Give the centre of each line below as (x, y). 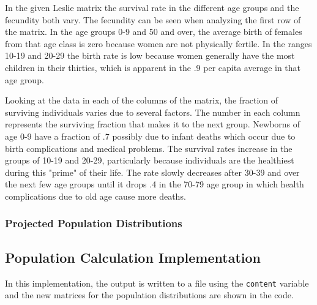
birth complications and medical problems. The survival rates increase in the (149, 148)
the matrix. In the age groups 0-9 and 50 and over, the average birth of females (154, 32)
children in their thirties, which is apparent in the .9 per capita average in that (153, 67)
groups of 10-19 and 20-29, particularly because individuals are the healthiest (150, 160)
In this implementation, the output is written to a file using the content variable (157, 283)
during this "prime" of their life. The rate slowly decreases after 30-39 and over (152, 172)
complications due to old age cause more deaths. (95, 196)
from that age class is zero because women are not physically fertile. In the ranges (158, 43)
